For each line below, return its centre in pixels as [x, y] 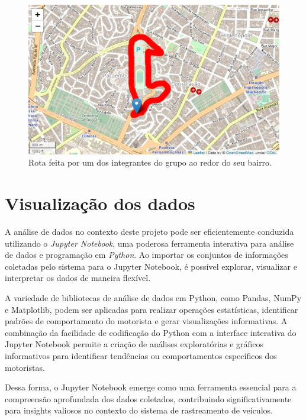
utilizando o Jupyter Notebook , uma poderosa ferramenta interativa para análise [149, 243]
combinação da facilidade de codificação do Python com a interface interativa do [151, 332]
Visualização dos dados [100, 203]
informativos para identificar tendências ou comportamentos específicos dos [141, 355]
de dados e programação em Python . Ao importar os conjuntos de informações [146, 255]
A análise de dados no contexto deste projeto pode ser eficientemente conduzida [149, 232]
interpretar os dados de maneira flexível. [78, 278]
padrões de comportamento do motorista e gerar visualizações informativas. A [146, 321]
